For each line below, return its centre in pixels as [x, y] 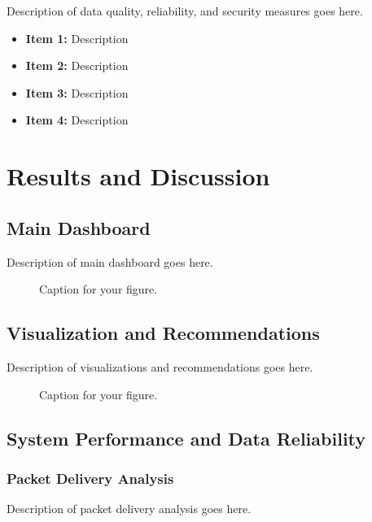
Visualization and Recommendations [163, 333]
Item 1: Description [77, 38]
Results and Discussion [138, 176]
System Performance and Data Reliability [186, 438]
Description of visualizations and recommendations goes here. [160, 366]
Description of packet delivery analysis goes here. [129, 509]
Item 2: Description [77, 65]
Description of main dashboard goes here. [110, 261]
